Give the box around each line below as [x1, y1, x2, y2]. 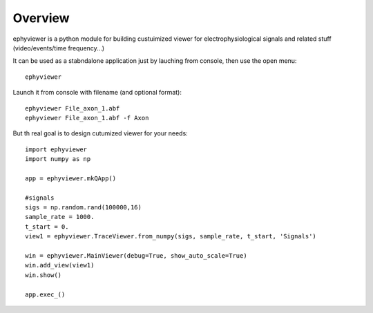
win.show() [25, 271, 62, 279]
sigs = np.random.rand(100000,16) [25, 204, 142, 211]
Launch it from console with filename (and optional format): [12, 88, 182, 97]
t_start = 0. [25, 222, 69, 231]
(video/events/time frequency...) [12, 44, 105, 52]
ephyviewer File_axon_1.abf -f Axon [25, 114, 149, 122]
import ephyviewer [25, 145, 88, 153]
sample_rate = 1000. [25, 213, 95, 221]
